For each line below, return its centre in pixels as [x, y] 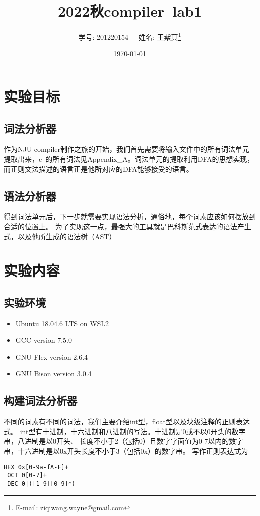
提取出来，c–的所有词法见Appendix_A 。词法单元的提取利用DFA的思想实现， [129, 159]
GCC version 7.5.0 [44, 340]
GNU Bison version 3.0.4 [54, 374]
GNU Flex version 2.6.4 [52, 357]
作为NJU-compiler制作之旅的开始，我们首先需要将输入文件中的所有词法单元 [127, 149]
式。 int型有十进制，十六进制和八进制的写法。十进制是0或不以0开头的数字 [125, 431]
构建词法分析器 [41, 401]
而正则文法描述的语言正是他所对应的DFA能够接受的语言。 [99, 169]
